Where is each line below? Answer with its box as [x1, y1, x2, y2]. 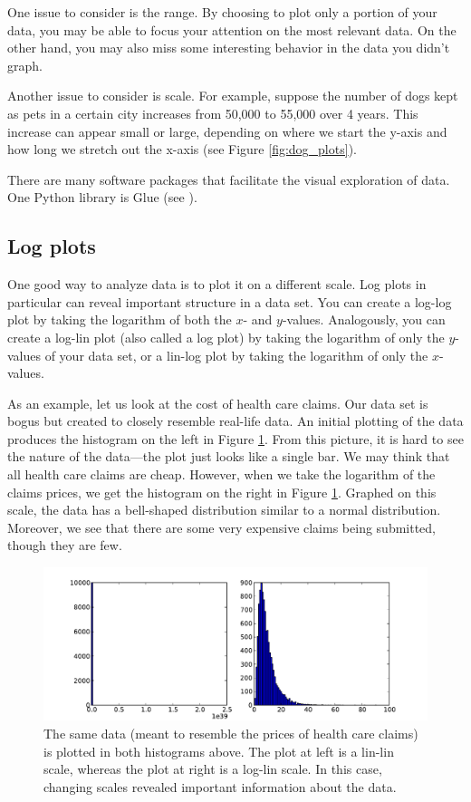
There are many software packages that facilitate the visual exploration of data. [7, 169, 450, 188]
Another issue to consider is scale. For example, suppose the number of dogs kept [7, 86, 458, 105]
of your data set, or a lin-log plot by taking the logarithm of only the [44, 345, 428, 364]
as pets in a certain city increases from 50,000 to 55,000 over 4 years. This [7, 103, 418, 122]
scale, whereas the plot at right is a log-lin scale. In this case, [43, 759, 382, 778]
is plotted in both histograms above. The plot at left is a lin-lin [43, 741, 394, 760]
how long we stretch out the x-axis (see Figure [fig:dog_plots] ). [7, 140, 357, 159]
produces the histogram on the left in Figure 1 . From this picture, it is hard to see [7, 429, 464, 448]
